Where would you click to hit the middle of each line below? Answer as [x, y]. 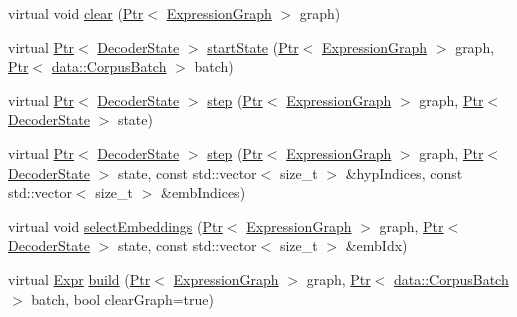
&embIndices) [203, 192]
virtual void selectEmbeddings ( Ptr [115, 225]
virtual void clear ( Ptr [76, 13]
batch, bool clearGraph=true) [122, 298]
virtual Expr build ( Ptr [79, 278]
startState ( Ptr [253, 46]
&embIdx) [376, 245]
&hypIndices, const [404, 172]
